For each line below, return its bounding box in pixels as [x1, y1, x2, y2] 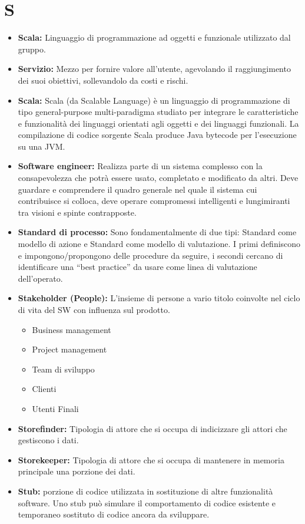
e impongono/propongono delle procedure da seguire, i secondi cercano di [18, 249, 283, 261]
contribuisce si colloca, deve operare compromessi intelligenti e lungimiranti [18, 195, 290, 207]
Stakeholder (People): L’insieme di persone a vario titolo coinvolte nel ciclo [18, 292, 300, 304]
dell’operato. [18, 272, 63, 284]
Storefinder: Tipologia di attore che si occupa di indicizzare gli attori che [18, 422, 287, 434]
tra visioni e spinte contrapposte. [18, 206, 137, 218]
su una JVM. [18, 140, 65, 152]
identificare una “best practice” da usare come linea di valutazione [18, 261, 257, 273]
